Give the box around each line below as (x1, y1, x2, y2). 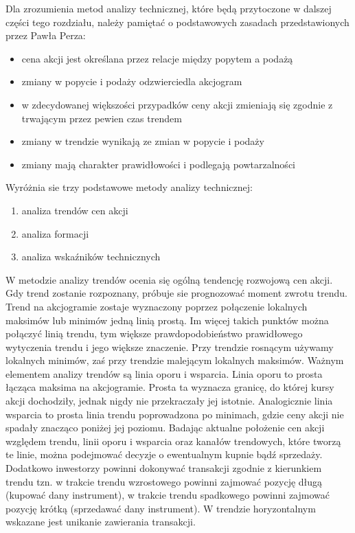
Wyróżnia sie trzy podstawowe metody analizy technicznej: (5, 180, 253, 194)
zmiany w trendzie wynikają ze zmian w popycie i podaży (21, 134, 264, 148)
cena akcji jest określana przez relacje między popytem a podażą (21, 51, 293, 65)
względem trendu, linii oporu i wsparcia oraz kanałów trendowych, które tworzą (5, 433, 341, 448)
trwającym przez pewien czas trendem (21, 111, 182, 125)
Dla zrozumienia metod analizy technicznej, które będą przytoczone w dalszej (5, 1, 332, 15)
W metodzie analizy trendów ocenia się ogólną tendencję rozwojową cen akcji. (5, 272, 333, 286)
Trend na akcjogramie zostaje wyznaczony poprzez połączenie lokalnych (5, 299, 308, 313)
